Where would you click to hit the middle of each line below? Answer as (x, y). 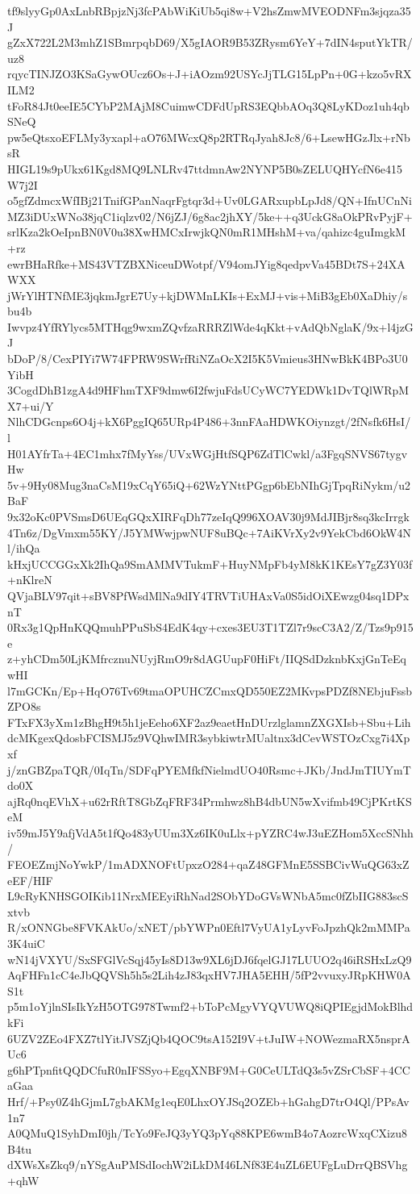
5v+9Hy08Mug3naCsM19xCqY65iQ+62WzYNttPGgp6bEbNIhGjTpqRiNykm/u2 (209, 484)
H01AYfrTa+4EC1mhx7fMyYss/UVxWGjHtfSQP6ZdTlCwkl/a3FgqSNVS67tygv (208, 453)
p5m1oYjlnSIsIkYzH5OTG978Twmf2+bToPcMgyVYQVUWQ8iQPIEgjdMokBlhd (210, 1006)
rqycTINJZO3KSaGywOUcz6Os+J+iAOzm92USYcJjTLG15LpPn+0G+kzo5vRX (210, 74)
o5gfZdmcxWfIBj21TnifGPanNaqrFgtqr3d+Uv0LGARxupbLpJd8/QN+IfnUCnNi (210, 200)
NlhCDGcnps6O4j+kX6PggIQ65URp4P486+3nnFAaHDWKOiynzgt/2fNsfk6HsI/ (209, 422)
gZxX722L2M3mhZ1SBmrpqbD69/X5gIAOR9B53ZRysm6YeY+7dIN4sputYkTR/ (210, 42)
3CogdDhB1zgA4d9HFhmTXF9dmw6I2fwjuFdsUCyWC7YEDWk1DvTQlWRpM (208, 390)
